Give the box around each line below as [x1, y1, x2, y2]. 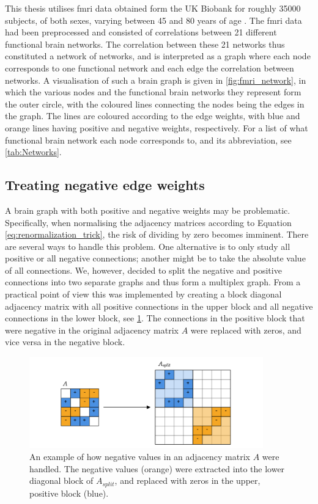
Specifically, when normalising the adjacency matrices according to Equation [5, 216, 292, 228]
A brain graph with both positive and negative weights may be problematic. [5, 203, 290, 216]
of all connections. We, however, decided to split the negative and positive [5, 263, 282, 276]
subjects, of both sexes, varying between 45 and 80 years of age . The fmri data [5, 13, 302, 26]
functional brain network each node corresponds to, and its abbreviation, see [5, 133, 292, 146]
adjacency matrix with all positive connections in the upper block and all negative [5, 299, 313, 312]
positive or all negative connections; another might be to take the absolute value [5, 252, 306, 265]
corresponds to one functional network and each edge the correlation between [5, 61, 294, 74]
